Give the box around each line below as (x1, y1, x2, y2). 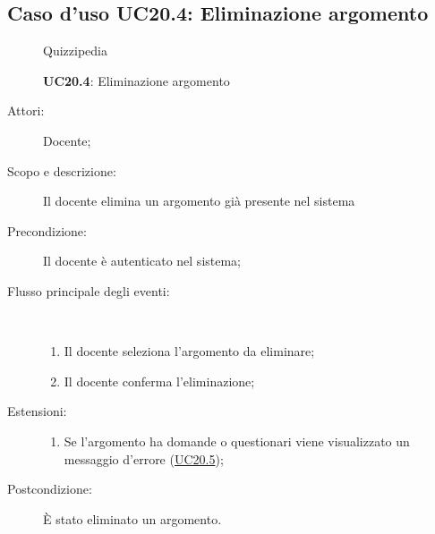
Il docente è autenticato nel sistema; (43, 251, 242, 270)
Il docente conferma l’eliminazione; (64, 371, 255, 390)
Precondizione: (7, 221, 87, 240)
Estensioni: (7, 402, 67, 420)
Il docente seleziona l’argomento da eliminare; (64, 342, 315, 360)
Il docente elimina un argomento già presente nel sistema (43, 191, 355, 210)
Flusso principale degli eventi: (7, 281, 170, 300)
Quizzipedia (43, 41, 107, 60)
